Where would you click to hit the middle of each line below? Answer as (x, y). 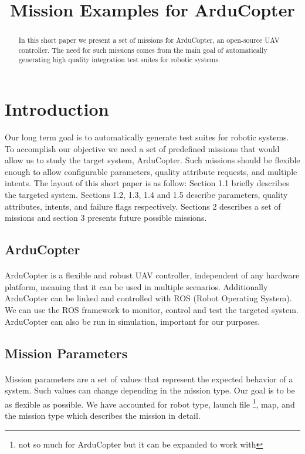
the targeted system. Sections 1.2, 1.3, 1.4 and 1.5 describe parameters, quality (146, 195)
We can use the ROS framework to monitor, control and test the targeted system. (152, 309)
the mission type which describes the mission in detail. (103, 415)
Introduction (57, 109)
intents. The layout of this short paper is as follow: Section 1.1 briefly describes (147, 183)
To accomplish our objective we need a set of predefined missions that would (142, 148)
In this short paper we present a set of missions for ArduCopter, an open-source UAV (149, 40)
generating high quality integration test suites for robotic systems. (119, 60)
